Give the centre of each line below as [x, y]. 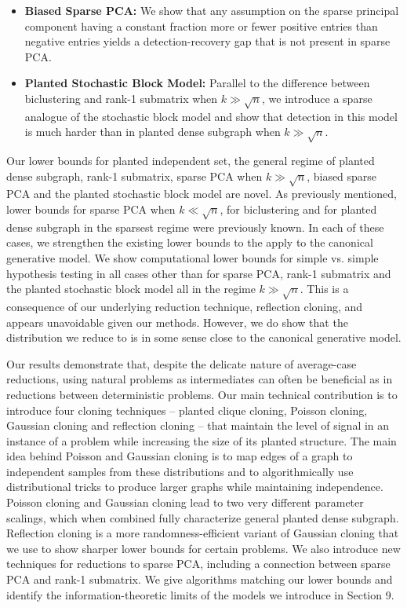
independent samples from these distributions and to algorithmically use [180, 471]
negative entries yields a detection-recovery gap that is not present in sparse [207, 41]
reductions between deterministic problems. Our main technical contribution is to [202, 394]
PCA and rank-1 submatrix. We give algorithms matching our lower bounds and [200, 579]
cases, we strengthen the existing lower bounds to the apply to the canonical [190, 242]
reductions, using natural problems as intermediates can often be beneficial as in [200, 379]
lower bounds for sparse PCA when [91, 209]
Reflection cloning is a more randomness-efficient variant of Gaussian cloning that [203, 533]
